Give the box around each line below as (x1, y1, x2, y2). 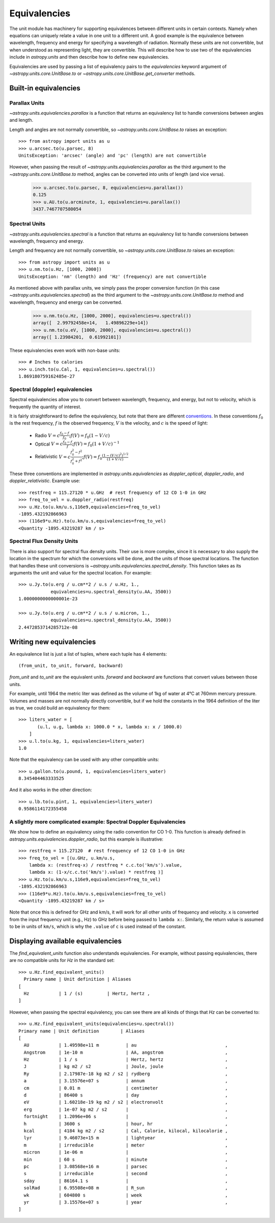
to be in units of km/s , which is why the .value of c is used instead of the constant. (9, 923, 186, 930)
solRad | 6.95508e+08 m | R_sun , (23, 1185, 228, 1191)
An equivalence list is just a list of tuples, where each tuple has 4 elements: (9, 650, 168, 657)
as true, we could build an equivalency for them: (9, 705, 111, 711)
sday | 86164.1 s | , (23, 1178, 228, 1184)
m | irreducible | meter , (23, 1142, 228, 1148)
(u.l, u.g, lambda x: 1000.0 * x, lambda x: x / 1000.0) (37, 724, 183, 730)
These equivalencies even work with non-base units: (9, 347, 121, 353)
